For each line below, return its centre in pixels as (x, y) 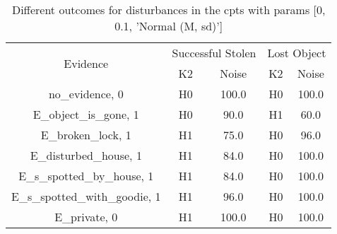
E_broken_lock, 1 (86, 135)
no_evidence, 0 (86, 94)
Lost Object (297, 53)
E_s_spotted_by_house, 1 (86, 176)
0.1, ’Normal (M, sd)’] (169, 26)
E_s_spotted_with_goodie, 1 (86, 196)
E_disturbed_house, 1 (86, 155)
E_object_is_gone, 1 (86, 114)
